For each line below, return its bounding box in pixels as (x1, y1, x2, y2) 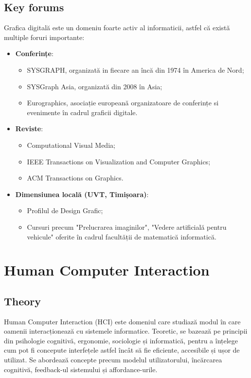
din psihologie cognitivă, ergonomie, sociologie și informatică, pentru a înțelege (4, 335, 238, 345)
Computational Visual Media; (27, 139, 115, 150)
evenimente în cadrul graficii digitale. (27, 107, 138, 117)
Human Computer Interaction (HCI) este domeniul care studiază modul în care (4, 316, 241, 326)
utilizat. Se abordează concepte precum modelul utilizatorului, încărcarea (4, 355, 222, 365)
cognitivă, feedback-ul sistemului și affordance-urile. (4, 364, 158, 374)
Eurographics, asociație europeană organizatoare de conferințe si (27, 98, 219, 108)
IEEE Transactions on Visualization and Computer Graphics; (27, 156, 211, 166)
